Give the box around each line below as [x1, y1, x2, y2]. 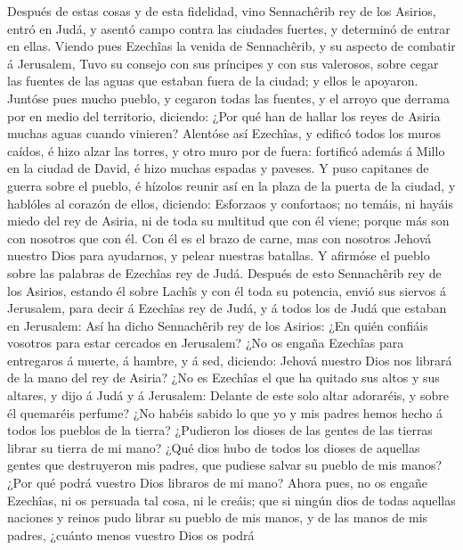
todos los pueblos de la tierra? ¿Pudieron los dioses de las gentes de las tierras [7, 421, 433, 439]
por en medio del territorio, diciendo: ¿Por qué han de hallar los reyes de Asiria [7, 106, 441, 125]
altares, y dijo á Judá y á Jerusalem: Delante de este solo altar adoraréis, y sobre [7, 386, 449, 405]
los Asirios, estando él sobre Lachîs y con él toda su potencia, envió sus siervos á [7, 281, 447, 300]
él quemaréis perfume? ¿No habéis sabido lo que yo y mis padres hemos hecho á [7, 403, 443, 422]
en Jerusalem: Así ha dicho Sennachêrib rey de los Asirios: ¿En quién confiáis [7, 316, 428, 334]
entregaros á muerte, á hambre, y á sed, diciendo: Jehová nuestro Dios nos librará [7, 350, 452, 369]
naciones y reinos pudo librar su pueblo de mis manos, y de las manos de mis [7, 508, 428, 527]
